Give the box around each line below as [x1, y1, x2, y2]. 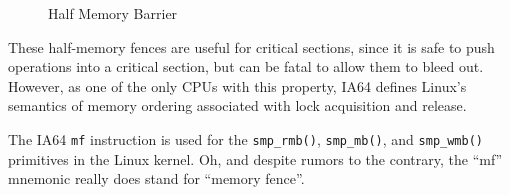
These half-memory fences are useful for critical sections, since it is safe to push [8, 36, 495, 57]
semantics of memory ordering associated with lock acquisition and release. [8, 95, 467, 116]
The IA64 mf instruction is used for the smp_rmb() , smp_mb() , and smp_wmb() [8, 128, 483, 149]
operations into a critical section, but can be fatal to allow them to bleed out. [8, 56, 484, 77]
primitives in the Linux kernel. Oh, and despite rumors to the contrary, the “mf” [8, 148, 503, 169]
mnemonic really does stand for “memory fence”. [8, 168, 305, 189]
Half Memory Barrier [48, 3, 178, 23]
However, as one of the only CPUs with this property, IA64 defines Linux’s [8, 75, 467, 96]
